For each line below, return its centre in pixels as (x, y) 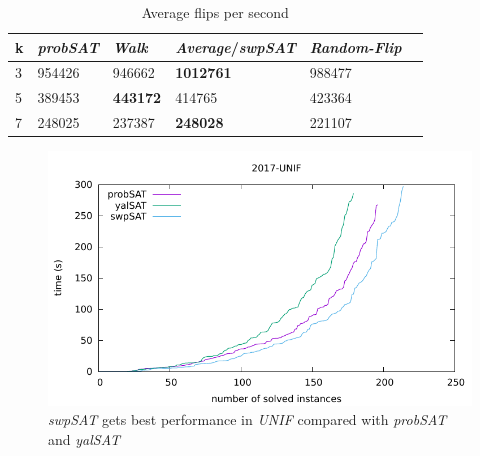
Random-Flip (355, 46)
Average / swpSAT (235, 46)
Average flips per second (215, 12)
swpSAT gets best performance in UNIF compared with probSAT (247, 419)
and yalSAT (84, 438)
